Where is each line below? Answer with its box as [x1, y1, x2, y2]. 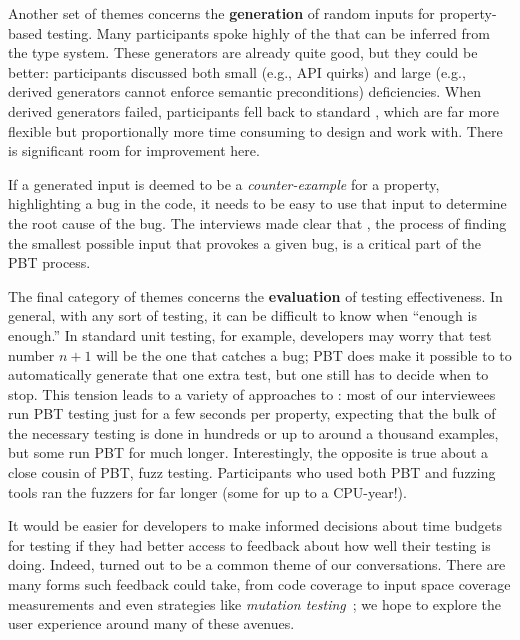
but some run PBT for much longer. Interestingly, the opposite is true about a [8, 442, 489, 463]
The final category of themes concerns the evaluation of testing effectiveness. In [8, 285, 503, 306]
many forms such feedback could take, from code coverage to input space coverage [8, 574, 511, 595]
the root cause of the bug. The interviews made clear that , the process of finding [8, 212, 507, 233]
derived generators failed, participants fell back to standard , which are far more [8, 100, 499, 121]
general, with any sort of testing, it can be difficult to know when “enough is [8, 305, 477, 326]
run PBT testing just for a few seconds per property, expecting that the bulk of [8, 403, 496, 424]
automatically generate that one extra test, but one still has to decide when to [8, 364, 489, 385]
